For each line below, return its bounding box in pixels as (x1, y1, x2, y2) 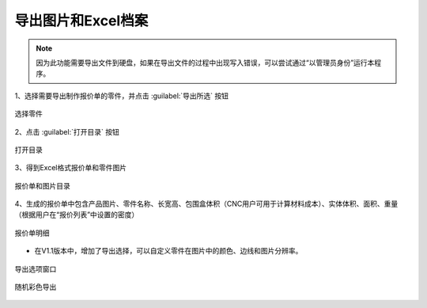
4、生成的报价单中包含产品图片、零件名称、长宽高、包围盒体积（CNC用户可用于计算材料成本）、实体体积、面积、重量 (14, 199, 399, 209)
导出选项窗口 (14, 264, 57, 273)
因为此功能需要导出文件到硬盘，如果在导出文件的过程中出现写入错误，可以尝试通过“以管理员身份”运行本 (36, 58, 375, 67)
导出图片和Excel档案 (14, 12, 149, 29)
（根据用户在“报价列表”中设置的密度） (14, 210, 139, 219)
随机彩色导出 (14, 282, 57, 292)
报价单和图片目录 (14, 181, 70, 190)
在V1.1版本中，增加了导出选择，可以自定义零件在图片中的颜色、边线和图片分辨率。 (34, 246, 303, 256)
